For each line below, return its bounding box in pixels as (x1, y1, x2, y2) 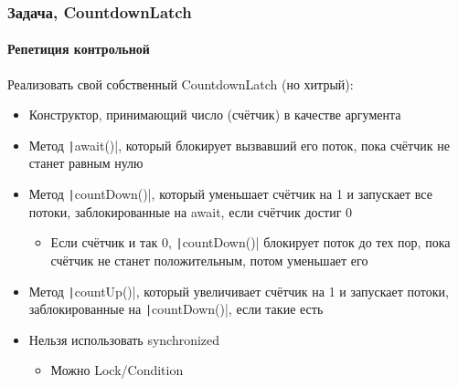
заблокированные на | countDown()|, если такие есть (28, 299, 324, 318)
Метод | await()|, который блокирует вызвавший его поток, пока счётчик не (28, 135, 450, 154)
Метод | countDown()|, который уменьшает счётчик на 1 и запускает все (28, 184, 432, 203)
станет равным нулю (28, 153, 144, 172)
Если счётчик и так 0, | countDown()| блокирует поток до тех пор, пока (50, 233, 451, 252)
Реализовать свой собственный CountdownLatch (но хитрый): (7, 74, 354, 93)
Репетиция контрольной (7, 39, 150, 58)
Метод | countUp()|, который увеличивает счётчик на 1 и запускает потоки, (28, 281, 449, 300)
